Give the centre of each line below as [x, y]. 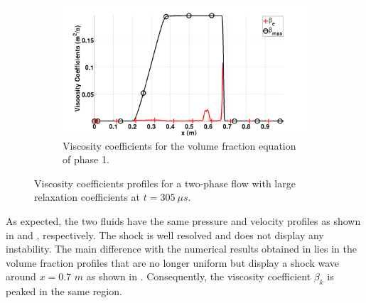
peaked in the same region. [64, 291]
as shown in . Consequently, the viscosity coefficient [199, 276]
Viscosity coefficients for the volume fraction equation [179, 145]
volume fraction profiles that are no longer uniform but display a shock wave [173, 262]
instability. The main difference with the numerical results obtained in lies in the [181, 249]
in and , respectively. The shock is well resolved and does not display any [165, 235]
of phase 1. [86, 159]
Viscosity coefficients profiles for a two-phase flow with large [165, 183]
